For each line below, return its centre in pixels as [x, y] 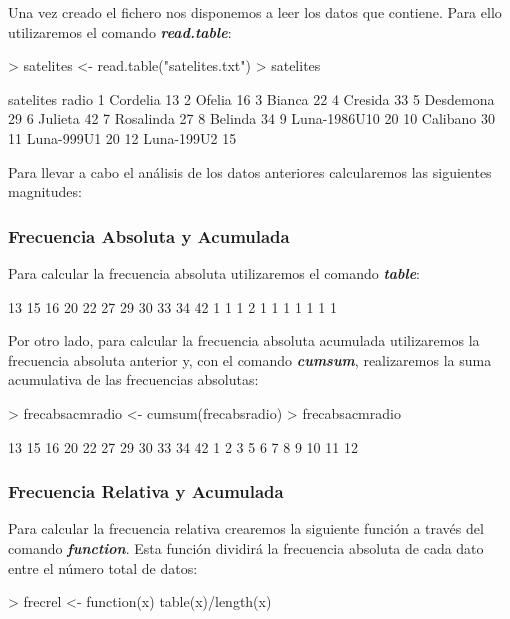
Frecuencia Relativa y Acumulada [146, 491]
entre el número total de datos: [103, 567]
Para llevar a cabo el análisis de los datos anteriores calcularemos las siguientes [250, 171]
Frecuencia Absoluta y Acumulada [149, 235]
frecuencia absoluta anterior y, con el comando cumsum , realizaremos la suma [250, 359]
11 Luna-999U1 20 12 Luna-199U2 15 [122, 137]
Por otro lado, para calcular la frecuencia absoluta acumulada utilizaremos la [244, 340]
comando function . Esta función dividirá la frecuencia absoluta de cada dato [246, 547]
